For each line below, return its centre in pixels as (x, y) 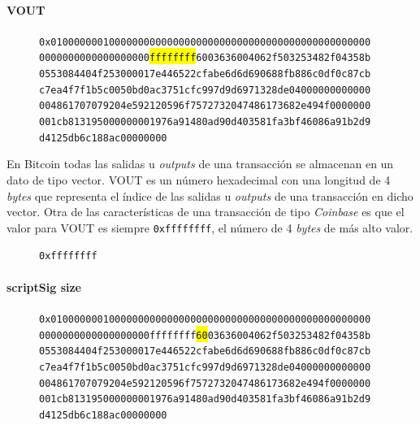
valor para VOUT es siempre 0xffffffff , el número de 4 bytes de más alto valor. (210, 227)
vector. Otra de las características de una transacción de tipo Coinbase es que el (206, 212)
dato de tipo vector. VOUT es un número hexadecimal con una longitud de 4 (199, 179)
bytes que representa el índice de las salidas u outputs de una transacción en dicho (210, 195)
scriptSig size (44, 286)
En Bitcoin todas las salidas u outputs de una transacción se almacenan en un (200, 164)
